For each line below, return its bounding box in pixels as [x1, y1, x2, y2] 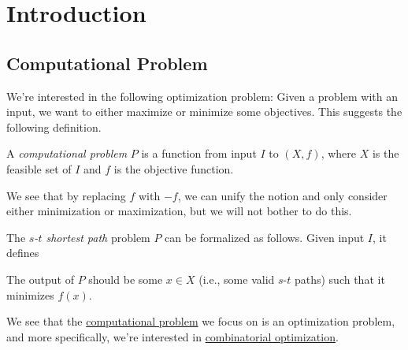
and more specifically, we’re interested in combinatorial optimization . [6, 328, 339, 344]
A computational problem [6, 145, 128, 162]
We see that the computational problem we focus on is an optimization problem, [6, 313, 395, 330]
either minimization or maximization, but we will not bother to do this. [6, 203, 352, 219]
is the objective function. [113, 160, 234, 177]
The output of [6, 270, 74, 287]
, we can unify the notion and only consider [177, 187, 388, 203]
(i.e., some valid [198, 270, 275, 287]
